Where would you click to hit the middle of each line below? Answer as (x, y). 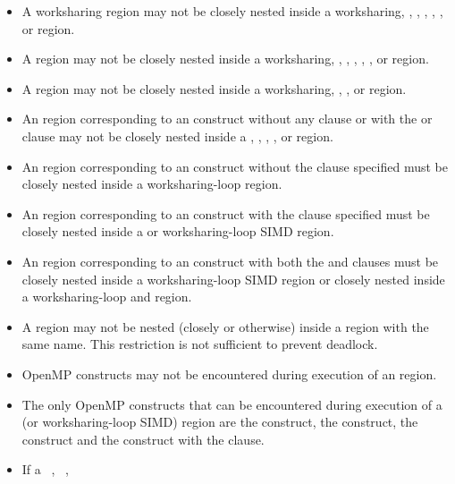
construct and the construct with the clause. (143, 439)
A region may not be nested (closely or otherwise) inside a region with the (225, 326)
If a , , (45, 469)
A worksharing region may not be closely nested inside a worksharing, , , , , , (232, 11)
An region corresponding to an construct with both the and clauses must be (230, 261)
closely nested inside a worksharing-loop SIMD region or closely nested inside (233, 279)
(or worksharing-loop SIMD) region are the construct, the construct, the (220, 422)
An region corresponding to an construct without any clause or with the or (227, 119)
